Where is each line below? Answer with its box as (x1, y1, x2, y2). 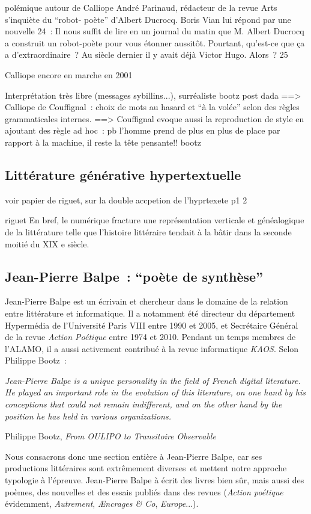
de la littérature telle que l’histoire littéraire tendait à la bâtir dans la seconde (5, 225, 292, 238)
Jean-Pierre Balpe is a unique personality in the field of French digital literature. (5, 374, 301, 386)
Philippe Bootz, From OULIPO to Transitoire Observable (5, 430, 216, 442)
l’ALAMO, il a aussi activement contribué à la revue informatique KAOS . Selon (5, 342, 299, 355)
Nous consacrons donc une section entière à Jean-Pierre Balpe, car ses (5, 450, 262, 462)
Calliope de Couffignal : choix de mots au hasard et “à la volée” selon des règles (5, 101, 300, 113)
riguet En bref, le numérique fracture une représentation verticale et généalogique (5, 214, 304, 226)
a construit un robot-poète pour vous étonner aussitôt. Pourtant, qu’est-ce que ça (5, 36, 305, 49)
